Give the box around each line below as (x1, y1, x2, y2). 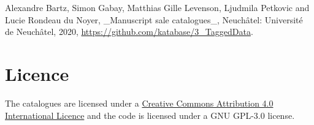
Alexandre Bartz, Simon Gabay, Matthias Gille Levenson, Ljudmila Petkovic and (5, 1, 310, 13)
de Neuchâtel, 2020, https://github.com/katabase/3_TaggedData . (5, 25, 253, 38)
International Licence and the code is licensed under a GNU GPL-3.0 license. (5, 108, 295, 121)
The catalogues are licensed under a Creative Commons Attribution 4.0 (5, 96, 274, 109)
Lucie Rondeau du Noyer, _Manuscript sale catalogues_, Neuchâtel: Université (5, 13, 303, 26)
